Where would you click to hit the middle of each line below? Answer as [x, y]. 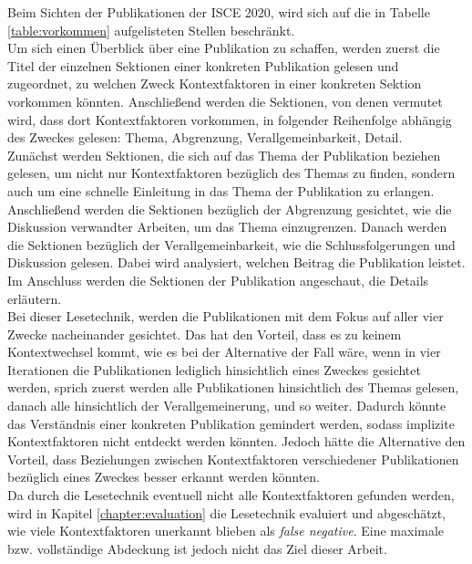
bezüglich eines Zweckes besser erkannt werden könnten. [164, 477]
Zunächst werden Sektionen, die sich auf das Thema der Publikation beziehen [224, 155]
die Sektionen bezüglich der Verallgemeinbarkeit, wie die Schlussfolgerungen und [231, 244]
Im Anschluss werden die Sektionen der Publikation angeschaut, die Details [218, 280]
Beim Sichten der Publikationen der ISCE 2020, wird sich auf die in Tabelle [219, 12]
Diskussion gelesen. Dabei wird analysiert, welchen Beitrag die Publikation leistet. [236, 262]
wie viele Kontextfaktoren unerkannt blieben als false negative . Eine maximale [226, 531]
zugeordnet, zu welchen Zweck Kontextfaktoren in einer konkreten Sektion [215, 84]
